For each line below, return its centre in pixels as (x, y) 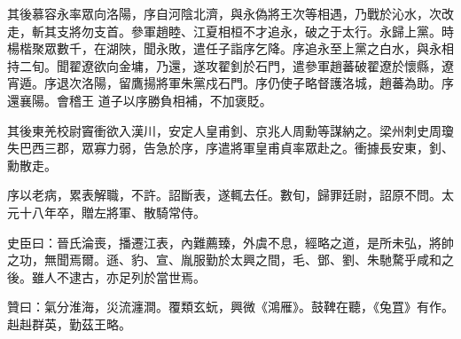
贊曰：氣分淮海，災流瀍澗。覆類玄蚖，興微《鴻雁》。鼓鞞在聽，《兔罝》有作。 (230, 307)
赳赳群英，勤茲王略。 (69, 323)
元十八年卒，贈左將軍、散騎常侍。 (106, 212)
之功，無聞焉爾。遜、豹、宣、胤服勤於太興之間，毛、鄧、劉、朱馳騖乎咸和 (224, 260)
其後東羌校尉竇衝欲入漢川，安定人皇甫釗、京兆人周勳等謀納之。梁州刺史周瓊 (230, 130)
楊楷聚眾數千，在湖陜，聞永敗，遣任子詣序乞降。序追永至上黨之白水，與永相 (230, 48)
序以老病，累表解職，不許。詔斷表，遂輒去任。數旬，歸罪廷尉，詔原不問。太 (230, 195)
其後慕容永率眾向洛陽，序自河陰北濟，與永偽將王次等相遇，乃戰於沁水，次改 (230, 13)
